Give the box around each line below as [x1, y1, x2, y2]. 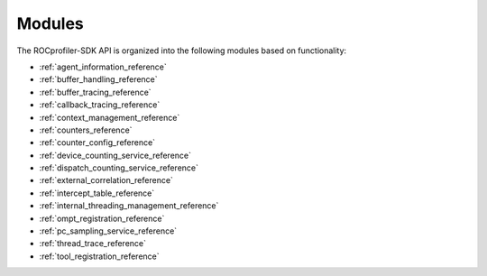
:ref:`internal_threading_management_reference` [39, 200, 219, 211]
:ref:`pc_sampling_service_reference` [39, 225, 178, 236]
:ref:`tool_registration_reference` [39, 251, 160, 262]
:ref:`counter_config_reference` [39, 137, 156, 148]
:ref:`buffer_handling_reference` [39, 74, 158, 85]
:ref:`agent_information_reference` [39, 61, 167, 72]
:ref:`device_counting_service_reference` [39, 150, 191, 161]
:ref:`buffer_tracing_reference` [39, 87, 152, 97]
